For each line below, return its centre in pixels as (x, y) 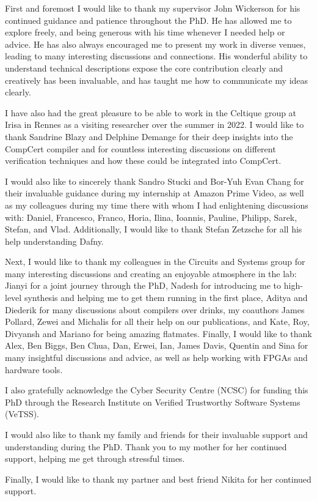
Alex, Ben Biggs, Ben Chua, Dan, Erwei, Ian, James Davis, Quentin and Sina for (157, 345)
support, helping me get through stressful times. (95, 458)
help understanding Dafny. (54, 241)
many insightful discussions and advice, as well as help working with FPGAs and (156, 358)
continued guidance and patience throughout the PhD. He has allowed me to (148, 20)
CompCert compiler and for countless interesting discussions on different (140, 148)
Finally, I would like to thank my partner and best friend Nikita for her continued (158, 479)
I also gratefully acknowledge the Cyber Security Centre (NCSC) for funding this (157, 390)
